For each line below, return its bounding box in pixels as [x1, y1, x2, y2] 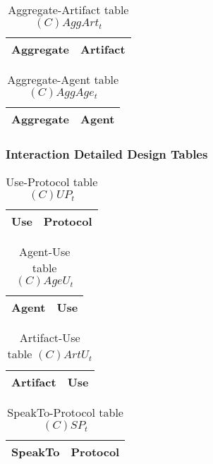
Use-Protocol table [6, 173, 98, 190]
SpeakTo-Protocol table [7, 404, 123, 421]
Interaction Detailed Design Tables [6, 145, 208, 162]
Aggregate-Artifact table [8, 1, 129, 18]
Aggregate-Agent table [7, 71, 119, 87]
